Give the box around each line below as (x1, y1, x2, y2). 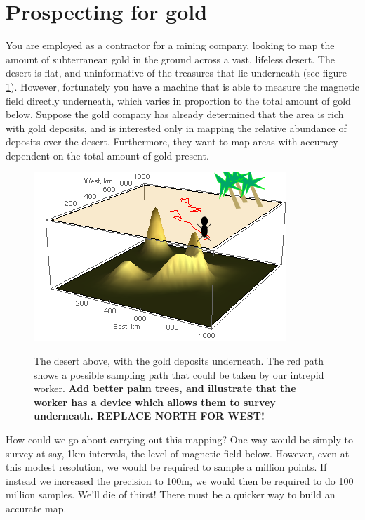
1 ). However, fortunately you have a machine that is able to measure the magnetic (6, 79, 359, 93)
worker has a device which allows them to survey (34, 394, 276, 409)
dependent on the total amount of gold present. (6, 148, 209, 162)
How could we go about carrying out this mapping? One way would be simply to (6, 432, 353, 447)
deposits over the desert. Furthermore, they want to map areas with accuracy (6, 134, 338, 149)
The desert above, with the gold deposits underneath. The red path (34, 353, 324, 368)
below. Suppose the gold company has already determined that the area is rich (6, 107, 344, 122)
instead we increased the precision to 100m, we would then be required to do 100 (6, 473, 354, 488)
